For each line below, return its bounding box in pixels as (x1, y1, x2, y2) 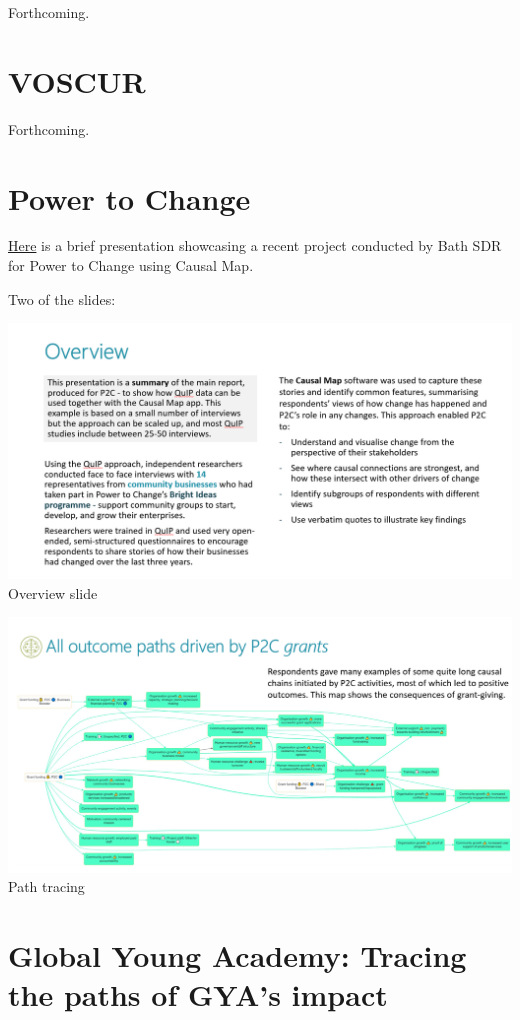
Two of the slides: (8, 288, 116, 309)
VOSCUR (8, 60, 146, 101)
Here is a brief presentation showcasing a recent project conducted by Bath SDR (8, 235, 502, 256)
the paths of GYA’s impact (8, 974, 388, 1015)
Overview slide (8, 582, 98, 603)
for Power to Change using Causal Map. (8, 255, 254, 276)
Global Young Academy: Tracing (8, 935, 467, 976)
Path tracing (8, 876, 85, 897)
